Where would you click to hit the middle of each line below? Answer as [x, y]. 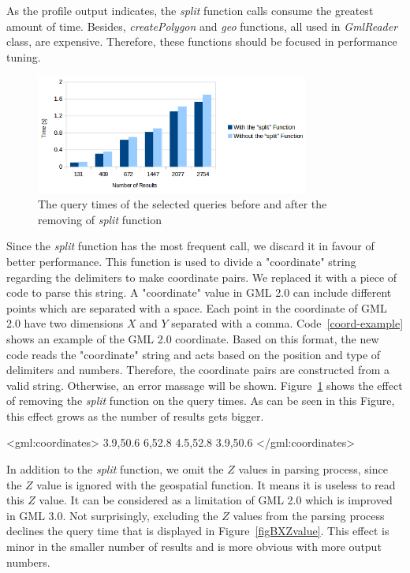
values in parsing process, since [313, 469]
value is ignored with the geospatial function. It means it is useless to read [216, 484]
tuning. [24, 56]
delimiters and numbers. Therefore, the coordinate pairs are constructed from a [198, 370]
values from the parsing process [309, 515]
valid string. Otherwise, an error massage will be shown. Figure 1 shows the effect [205, 385]
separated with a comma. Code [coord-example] [287, 323]
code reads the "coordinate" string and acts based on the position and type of [194, 354]
